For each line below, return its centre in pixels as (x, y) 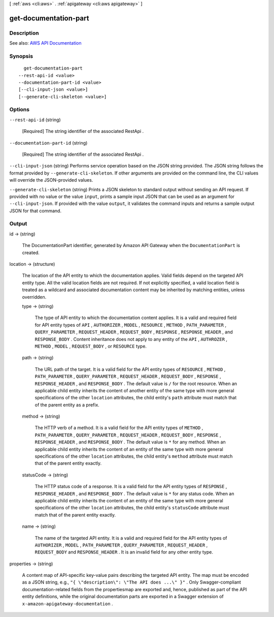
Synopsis (21, 56)
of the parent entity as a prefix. (67, 405)
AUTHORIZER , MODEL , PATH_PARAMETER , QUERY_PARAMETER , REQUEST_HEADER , (121, 545)
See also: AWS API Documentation (45, 43)
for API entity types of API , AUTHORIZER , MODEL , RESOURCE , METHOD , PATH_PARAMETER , (131, 325)
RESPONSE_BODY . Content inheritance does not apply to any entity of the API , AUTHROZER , (131, 339)
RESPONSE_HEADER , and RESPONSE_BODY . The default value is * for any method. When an (130, 442)
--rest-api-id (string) (35, 120)
